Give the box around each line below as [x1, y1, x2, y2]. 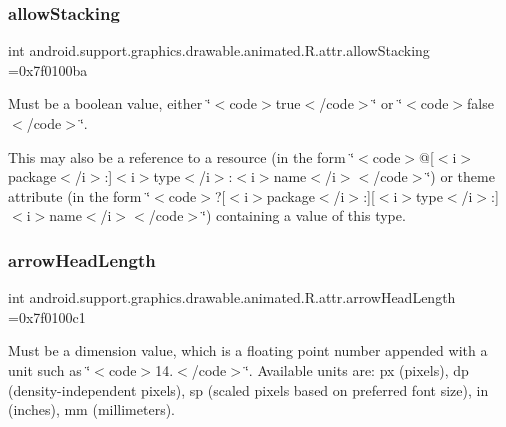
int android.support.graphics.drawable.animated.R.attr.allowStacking [8, 40, 430, 61]
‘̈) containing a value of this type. [202, 205, 406, 226]
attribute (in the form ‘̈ [8, 185, 151, 206]
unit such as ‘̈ [8, 359, 91, 380]
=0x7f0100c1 [8, 306, 86, 327]
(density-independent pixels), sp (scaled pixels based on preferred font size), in [8, 379, 489, 400]
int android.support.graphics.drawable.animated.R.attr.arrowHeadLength [8, 287, 456, 308]
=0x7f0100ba [8, 59, 88, 80]
